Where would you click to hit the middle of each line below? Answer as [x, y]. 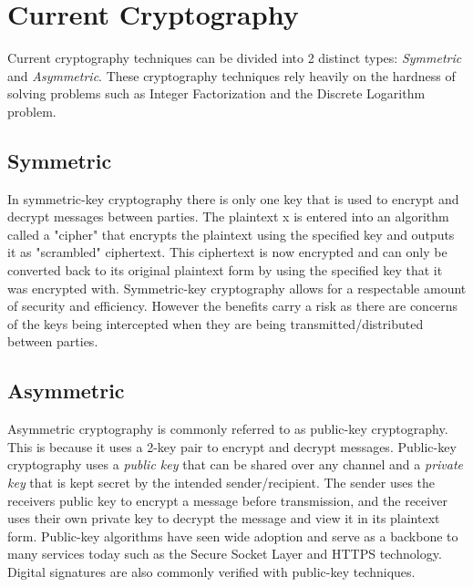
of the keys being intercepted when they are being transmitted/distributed [216, 323]
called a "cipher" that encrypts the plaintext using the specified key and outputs [231, 234]
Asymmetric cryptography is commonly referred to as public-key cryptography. [228, 429]
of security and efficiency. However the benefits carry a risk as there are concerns [233, 306]
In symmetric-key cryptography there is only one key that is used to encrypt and [233, 198]
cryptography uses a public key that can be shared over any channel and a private [236, 464]
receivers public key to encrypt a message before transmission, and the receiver [227, 500]
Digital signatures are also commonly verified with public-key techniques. [211, 572]
